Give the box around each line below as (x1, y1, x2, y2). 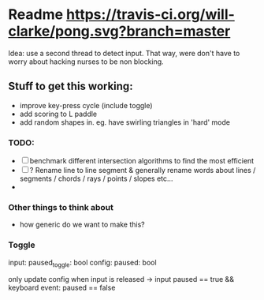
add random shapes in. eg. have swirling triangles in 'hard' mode (19, 117, 231, 127)
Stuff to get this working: (8, 80, 133, 93)
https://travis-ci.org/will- (65, 6, 235, 24)
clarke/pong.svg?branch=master (8, 22, 231, 40)
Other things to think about (8, 201, 114, 212)
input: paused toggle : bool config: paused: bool (8, 257, 157, 269)
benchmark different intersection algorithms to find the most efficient (29, 156, 255, 166)
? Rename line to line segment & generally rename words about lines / (29, 166, 256, 175)
